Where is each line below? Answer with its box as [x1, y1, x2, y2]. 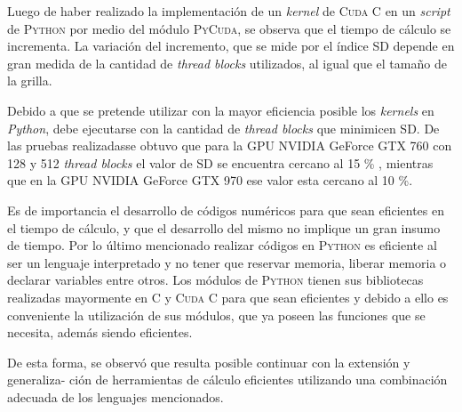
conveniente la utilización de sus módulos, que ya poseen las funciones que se [7, 305, 426, 324]
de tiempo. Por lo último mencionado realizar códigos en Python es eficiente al [7, 236, 437, 254]
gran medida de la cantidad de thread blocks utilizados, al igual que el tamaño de [7, 53, 447, 72]
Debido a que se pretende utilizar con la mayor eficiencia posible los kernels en [7, 101, 434, 119]
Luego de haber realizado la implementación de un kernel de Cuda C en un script [7, 2, 450, 20]
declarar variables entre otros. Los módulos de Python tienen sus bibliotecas [7, 271, 424, 289]
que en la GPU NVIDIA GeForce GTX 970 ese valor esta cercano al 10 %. [7, 171, 413, 190]
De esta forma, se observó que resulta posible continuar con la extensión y [7, 352, 410, 371]
